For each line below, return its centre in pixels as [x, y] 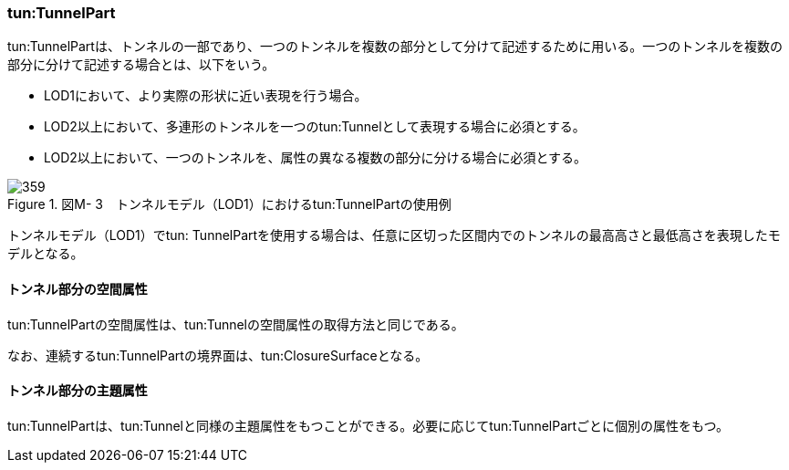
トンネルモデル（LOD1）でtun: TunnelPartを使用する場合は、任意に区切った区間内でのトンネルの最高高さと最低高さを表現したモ [394, 235]
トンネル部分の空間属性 [78, 288]
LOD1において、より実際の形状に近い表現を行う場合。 [206, 96]
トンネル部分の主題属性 [78, 391]
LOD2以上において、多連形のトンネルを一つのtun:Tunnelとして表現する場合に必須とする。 [315, 127]
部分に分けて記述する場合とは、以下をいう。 [141, 65]
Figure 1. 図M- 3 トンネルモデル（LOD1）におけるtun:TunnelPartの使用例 [229, 204]
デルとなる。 [46, 254]
